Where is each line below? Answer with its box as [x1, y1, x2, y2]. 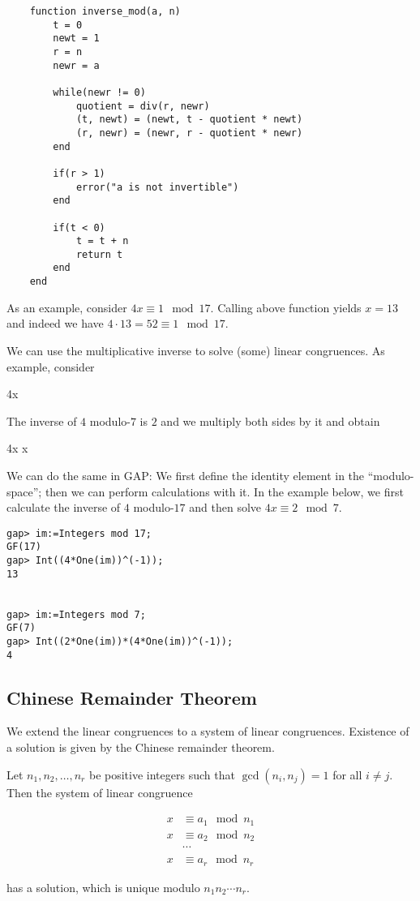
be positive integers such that [88, 766, 235, 783]
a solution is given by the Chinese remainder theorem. [6, 739, 275, 756]
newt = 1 [53, 32, 100, 45]
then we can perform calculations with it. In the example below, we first [45, 483, 404, 500]
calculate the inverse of [6, 499, 121, 516]
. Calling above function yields [210, 298, 362, 315]
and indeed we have [6, 315, 104, 332]
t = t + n [75, 235, 129, 247]
